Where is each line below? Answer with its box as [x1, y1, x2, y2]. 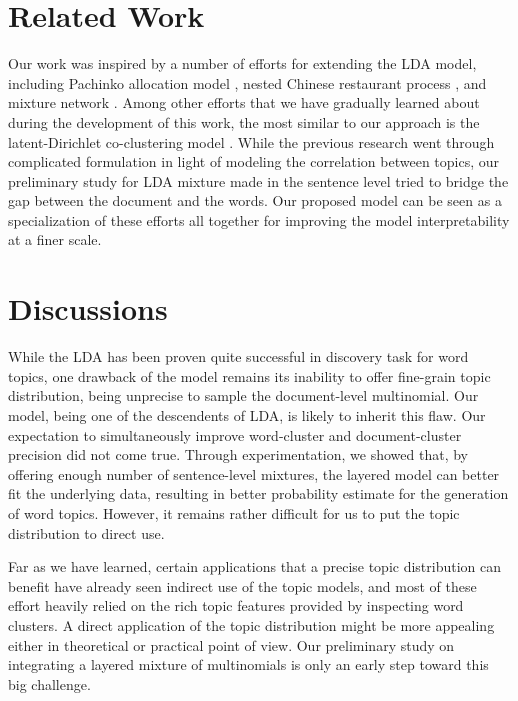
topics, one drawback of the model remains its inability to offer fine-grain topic [8, 365, 491, 386]
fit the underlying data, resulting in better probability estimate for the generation [8, 483, 509, 504]
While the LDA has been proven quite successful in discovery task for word [8, 346, 469, 367]
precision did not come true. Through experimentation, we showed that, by [8, 444, 468, 465]
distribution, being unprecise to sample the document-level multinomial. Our [8, 385, 479, 406]
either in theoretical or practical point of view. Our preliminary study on [8, 634, 455, 655]
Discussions [8, 288, 168, 329]
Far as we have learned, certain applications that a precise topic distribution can [8, 556, 502, 577]
